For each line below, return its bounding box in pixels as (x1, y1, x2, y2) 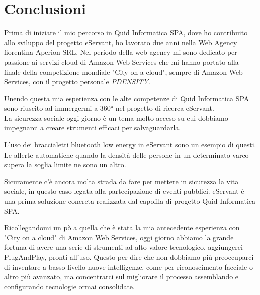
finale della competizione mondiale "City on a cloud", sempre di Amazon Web (4, 66, 243, 77)
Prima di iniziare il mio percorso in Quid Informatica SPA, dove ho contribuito (4, 27, 248, 38)
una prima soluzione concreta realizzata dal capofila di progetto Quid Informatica (4, 196, 256, 206)
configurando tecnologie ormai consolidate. (4, 281, 135, 291)
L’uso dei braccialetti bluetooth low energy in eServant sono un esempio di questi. (4, 139, 256, 150)
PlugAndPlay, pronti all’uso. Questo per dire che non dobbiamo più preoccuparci (4, 252, 254, 262)
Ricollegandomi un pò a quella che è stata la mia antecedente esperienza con (4, 222, 240, 233)
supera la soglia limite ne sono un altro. (4, 159, 126, 170)
